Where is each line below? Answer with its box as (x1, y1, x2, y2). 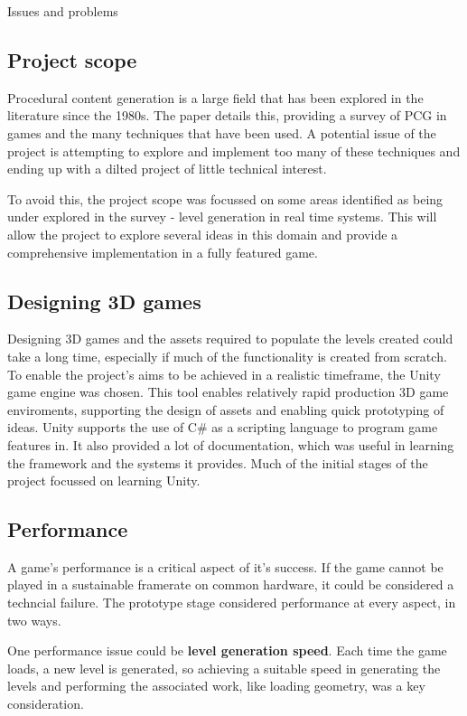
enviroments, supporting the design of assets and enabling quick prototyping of (7, 400, 444, 419)
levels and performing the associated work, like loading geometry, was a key (7, 676, 425, 695)
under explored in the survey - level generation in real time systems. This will (7, 207, 437, 226)
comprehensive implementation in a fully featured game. (7, 242, 318, 261)
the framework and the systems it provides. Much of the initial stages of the (7, 453, 428, 472)
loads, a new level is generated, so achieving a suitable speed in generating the (7, 658, 441, 677)
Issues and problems (7, 2, 118, 20)
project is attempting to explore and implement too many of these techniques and (7, 141, 461, 160)
